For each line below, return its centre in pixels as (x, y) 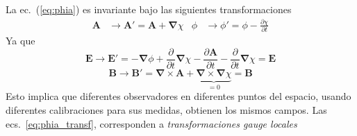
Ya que (20, 41)
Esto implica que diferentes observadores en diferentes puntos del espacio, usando (178, 96)
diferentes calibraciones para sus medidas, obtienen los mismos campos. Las (166, 109)
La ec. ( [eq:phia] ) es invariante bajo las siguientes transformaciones (149, 9)
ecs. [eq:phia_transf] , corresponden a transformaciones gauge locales (151, 123)
